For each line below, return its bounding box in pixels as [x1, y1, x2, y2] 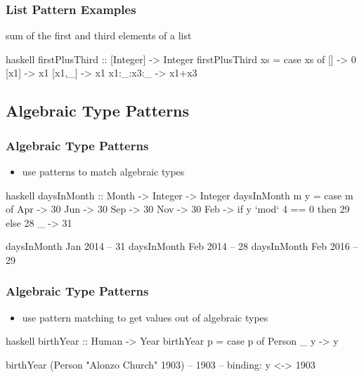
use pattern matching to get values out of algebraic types [22, 310, 268, 324]
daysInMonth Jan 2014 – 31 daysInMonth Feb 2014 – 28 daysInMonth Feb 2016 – [6, 239, 358, 253]
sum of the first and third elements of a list [6, 28, 192, 43]
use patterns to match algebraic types [22, 164, 185, 178]
